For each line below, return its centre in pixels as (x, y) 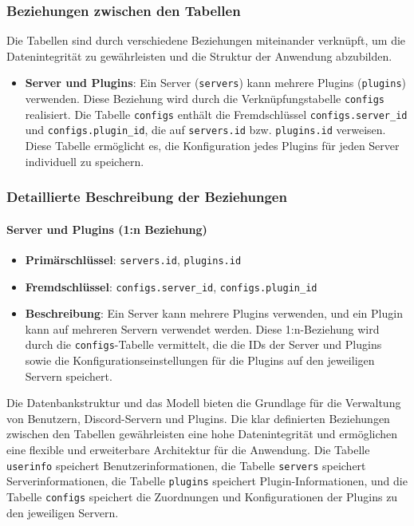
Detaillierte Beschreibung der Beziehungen (147, 197)
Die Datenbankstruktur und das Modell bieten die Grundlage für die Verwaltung (204, 403)
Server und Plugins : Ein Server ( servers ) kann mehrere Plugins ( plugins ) (216, 83)
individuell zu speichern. (85, 161)
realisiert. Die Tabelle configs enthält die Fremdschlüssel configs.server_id (216, 114)
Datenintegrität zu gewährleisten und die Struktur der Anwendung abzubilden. (199, 55)
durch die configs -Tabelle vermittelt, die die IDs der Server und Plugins (203, 344)
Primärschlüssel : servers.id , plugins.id (133, 259)
